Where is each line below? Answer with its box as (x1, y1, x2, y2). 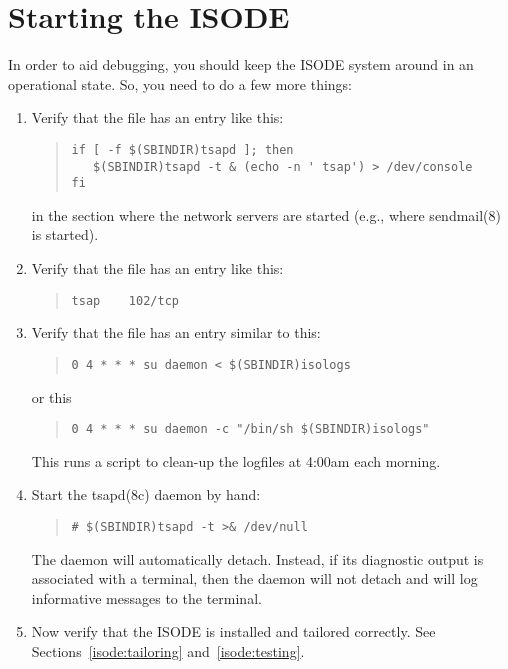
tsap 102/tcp (71, 293, 179, 308)
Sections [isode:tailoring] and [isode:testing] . (31, 641, 305, 662)
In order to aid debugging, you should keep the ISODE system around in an (8, 54, 474, 75)
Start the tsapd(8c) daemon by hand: (31, 484, 261, 505)
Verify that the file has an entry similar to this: (31, 322, 321, 343)
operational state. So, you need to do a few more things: (8, 73, 353, 94)
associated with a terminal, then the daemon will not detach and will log (31, 568, 478, 589)
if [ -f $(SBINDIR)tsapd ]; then (71, 142, 294, 157)
